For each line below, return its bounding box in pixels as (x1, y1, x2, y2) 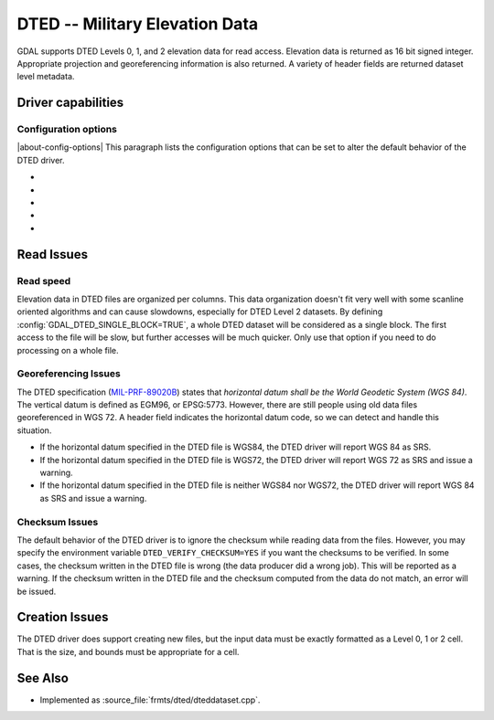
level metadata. (16, 71, 75, 82)
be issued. (16, 586, 57, 597)
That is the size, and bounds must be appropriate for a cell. (16, 646, 240, 657)
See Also (16, 670, 69, 685)
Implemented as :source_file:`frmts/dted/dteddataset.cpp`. (39, 694, 261, 705)
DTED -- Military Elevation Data (16, 14, 259, 34)
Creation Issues (16, 609, 109, 625)
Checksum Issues (16, 515, 99, 528)
